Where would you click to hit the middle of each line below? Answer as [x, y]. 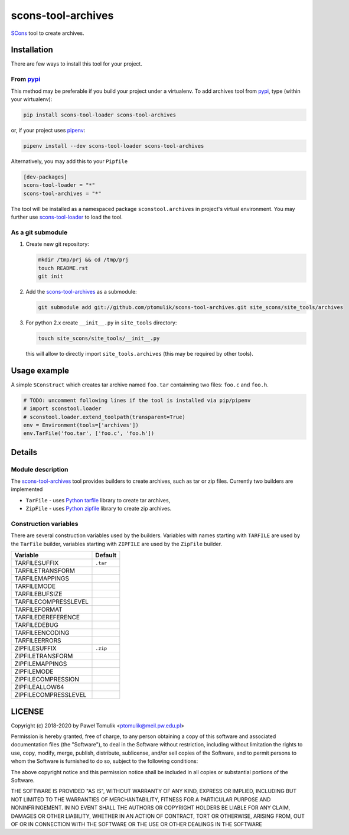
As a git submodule [39, 232]
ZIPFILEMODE [34, 672]
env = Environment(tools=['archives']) [81, 425]
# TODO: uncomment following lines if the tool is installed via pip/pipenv [137, 400]
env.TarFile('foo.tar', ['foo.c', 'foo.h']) [89, 433]
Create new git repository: [58, 244]
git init [51, 276]
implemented [27, 489]
